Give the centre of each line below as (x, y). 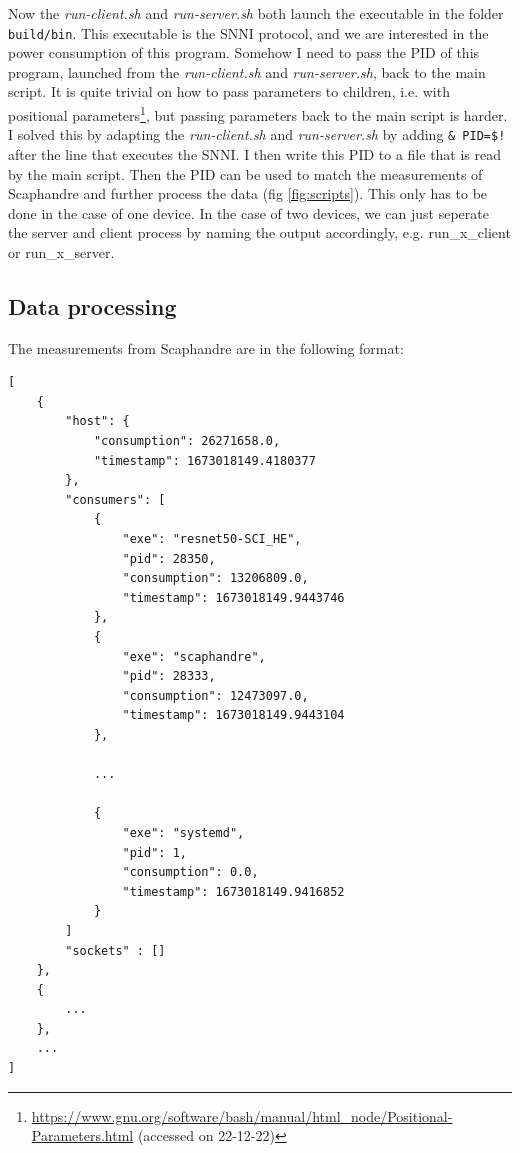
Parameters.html (82, 1135)
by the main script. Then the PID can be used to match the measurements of (245, 173)
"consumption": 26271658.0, (187, 441)
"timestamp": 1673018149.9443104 (233, 715)
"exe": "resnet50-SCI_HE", (212, 539)
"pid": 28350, (169, 558)
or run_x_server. (61, 251)
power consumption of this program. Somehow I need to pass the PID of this (244, 52)
